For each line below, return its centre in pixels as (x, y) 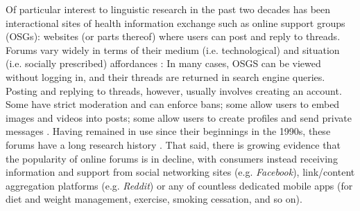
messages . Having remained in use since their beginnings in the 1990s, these (168, 131)
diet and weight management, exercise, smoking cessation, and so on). (154, 199)
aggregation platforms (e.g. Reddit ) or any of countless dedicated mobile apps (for (179, 185)
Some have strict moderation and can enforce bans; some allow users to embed (173, 104)
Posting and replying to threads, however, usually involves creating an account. (174, 90)
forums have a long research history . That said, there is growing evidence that (173, 144)
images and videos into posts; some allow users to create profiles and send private (179, 117)
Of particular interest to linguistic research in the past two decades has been (168, 9)
